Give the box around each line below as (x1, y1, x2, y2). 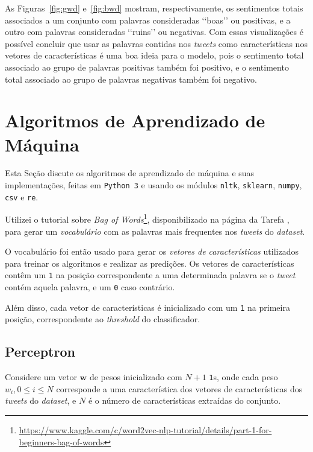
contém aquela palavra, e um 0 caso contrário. (5, 281, 175, 293)
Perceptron (5, 342, 75, 361)
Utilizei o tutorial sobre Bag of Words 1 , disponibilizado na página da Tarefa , (5, 211, 290, 226)
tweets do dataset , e (5, 394, 76, 407)
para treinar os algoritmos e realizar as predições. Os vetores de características (5, 256, 294, 269)
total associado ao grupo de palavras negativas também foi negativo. (5, 72, 257, 85)
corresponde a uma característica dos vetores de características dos (56, 382, 303, 395)
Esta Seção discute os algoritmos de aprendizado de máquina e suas (5, 167, 255, 179)
